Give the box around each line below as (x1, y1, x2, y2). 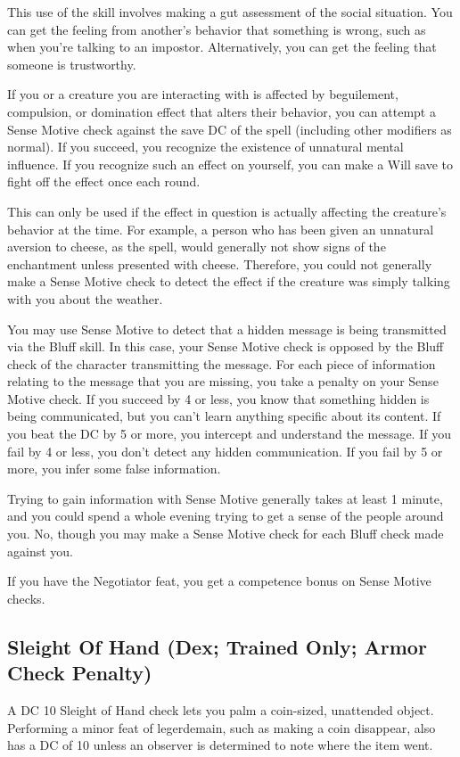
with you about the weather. (7, 289, 163, 308)
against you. (7, 541, 73, 560)
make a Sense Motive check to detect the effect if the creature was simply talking (7, 272, 450, 291)
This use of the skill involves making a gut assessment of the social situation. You (7, 3, 453, 21)
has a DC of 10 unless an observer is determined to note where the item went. (7, 736, 433, 754)
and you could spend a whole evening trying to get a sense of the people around (7, 506, 444, 525)
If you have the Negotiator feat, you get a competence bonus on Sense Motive (7, 572, 431, 590)
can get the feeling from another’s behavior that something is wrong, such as (7, 20, 426, 38)
